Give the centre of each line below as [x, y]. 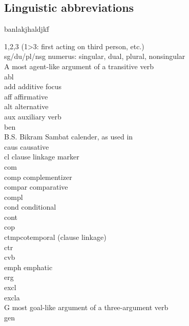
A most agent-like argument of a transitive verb [79, 66]
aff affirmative [26, 96]
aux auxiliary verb [33, 116]
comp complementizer [38, 177]
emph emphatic [28, 267]
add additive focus [33, 86]
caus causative [27, 146]
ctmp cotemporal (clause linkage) [55, 237]
